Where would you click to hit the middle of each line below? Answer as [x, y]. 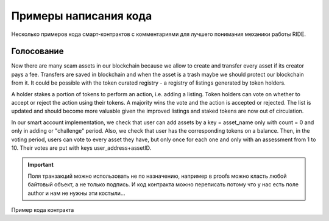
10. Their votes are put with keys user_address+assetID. [81, 148]
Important [41, 165]
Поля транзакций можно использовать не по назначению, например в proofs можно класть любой [157, 176]
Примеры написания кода [82, 16]
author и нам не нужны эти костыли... [76, 193]
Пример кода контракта [43, 209]
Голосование [37, 51]
